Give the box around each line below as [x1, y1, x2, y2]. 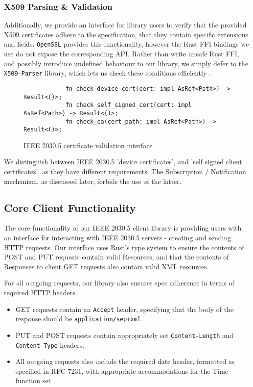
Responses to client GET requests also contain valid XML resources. [4, 261, 209, 271]
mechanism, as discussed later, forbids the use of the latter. [4, 176, 182, 186]
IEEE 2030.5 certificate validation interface [23, 140, 153, 150]
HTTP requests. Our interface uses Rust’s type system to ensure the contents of [4, 242, 244, 252]
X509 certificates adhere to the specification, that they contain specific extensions [4, 29, 248, 39]
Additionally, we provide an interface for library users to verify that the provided [4, 20, 247, 30]
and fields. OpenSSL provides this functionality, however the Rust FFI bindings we [4, 39, 249, 49]
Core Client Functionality [4, 200, 136, 215]
